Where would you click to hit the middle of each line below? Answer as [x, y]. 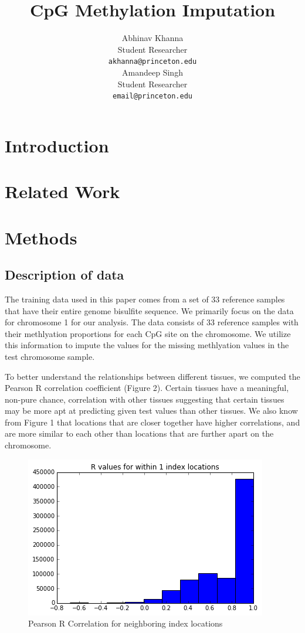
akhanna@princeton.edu [152, 62]
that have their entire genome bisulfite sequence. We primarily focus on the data [149, 310]
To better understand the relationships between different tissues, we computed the [152, 376]
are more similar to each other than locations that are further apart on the [139, 433]
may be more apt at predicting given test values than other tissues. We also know [151, 411]
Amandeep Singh [152, 72]
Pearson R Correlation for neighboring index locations [126, 623]
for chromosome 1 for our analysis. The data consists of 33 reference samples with [152, 322]
